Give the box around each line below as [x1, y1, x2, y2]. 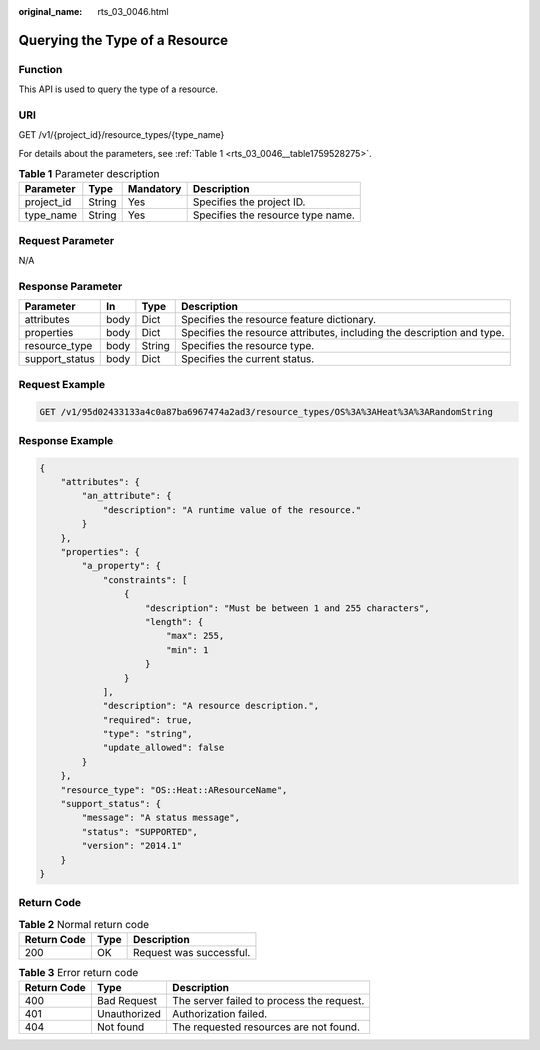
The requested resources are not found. [171, 1020, 360, 1034]
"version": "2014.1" [81, 840, 183, 852]
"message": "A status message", [81, 812, 240, 824]
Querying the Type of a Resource [18, 31, 229, 49]
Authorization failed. [171, 1007, 268, 1021]
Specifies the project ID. [192, 195, 306, 209]
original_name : [18, 6, 83, 17]
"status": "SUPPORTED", [81, 826, 199, 837]
